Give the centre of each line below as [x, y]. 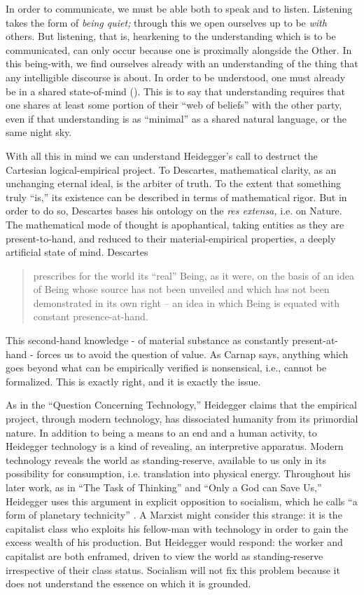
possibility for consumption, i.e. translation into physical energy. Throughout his [178, 473]
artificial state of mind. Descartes [77, 252]
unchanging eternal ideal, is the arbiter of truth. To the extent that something [174, 183]
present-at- [315, 340]
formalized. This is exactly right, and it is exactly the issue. [133, 381]
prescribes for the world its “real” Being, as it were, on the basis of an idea [194, 275]
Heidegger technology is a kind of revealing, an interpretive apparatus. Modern [175, 446]
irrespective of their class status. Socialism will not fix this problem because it [173, 569]
